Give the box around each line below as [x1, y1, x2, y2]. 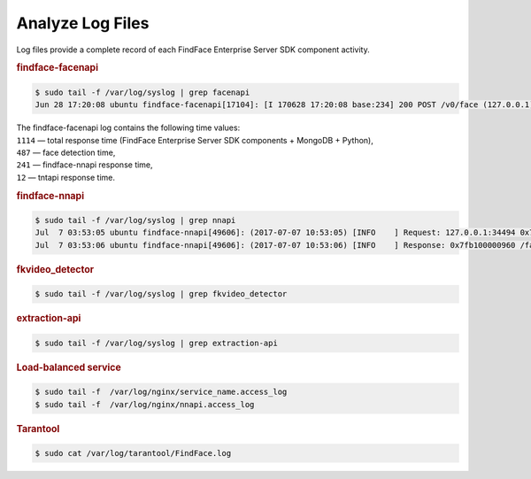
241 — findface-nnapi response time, [16, 159, 154, 170]
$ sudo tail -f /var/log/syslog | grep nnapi [35, 215, 236, 225]
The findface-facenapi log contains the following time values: [16, 122, 241, 133]
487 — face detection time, [16, 147, 116, 158]
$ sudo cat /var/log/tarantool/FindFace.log [35, 448, 232, 458]
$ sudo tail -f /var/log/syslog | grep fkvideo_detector [35, 289, 288, 299]
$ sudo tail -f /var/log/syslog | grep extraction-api [35, 337, 278, 348]
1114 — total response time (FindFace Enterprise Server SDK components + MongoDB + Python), [16, 135, 373, 145]
